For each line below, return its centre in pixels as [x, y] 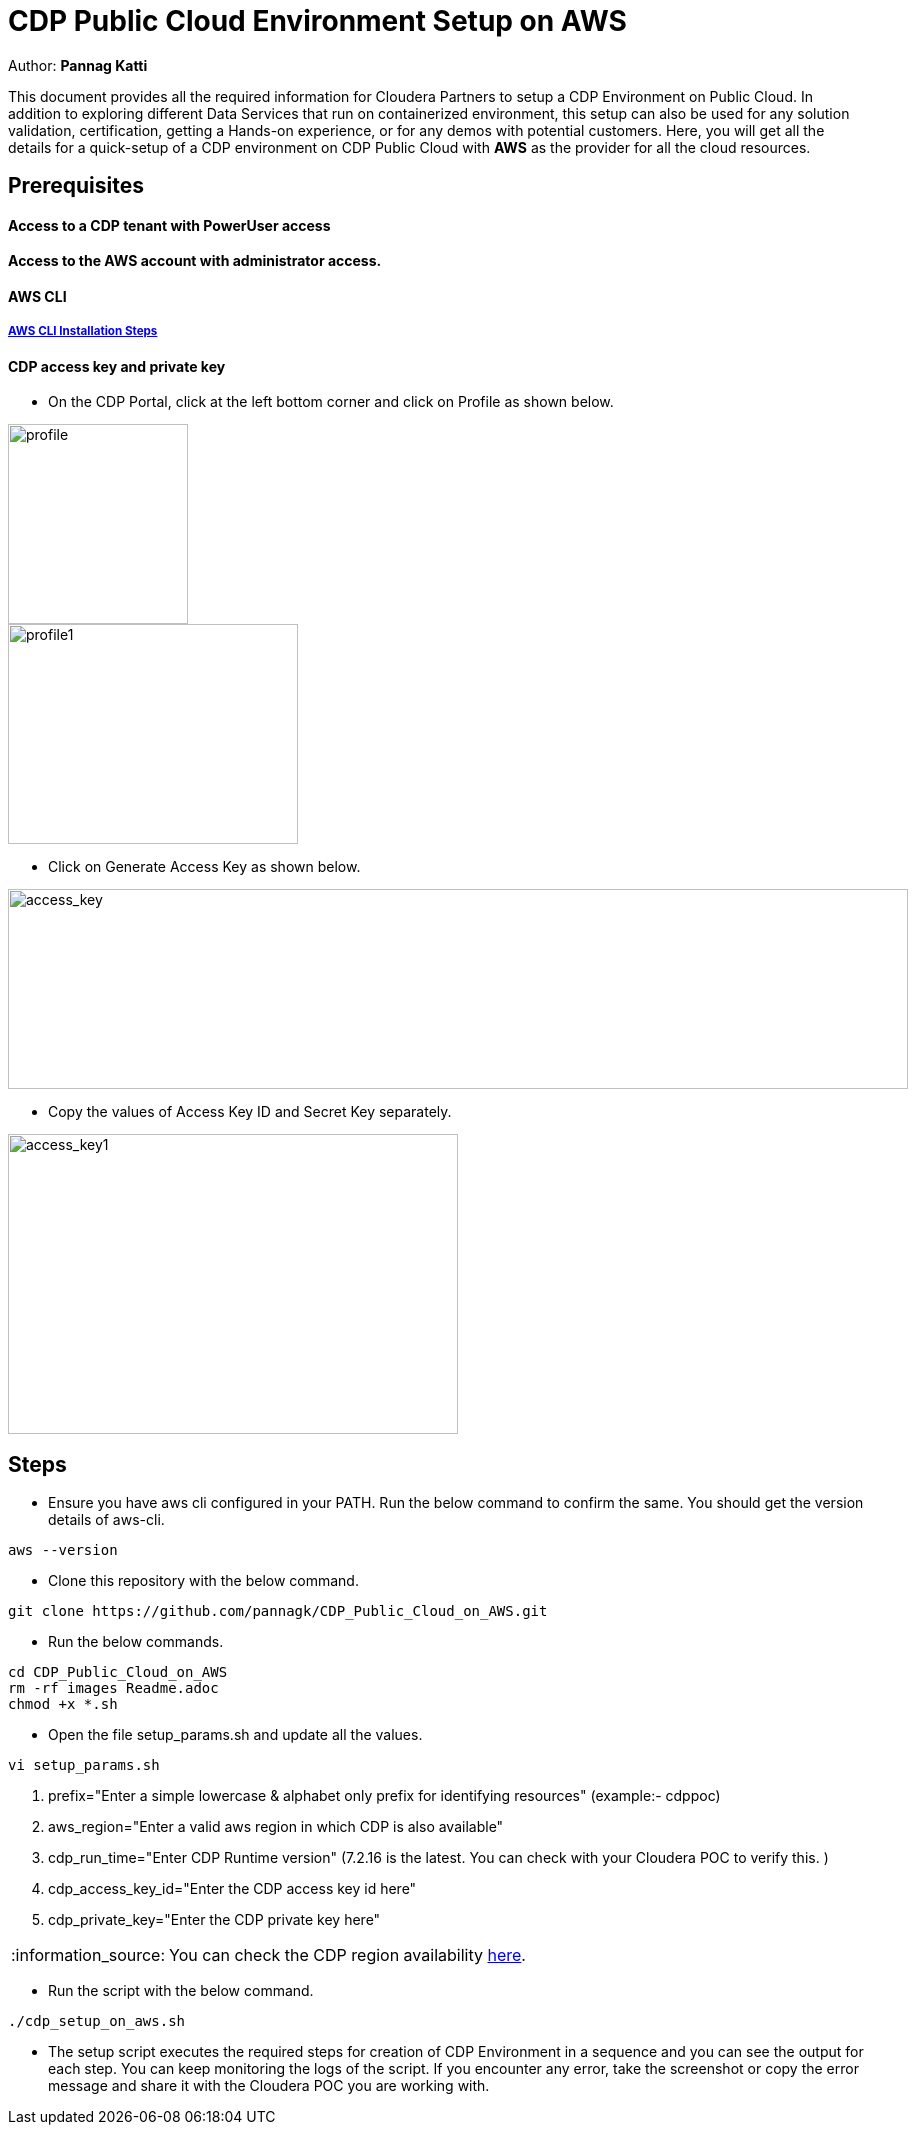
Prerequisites [76, 186]
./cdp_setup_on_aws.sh [97, 2021]
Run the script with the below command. [181, 1991]
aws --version [63, 1550]
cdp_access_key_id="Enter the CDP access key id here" [232, 1889]
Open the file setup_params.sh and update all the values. [235, 1735]
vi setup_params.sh [84, 1765]
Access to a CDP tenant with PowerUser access [169, 225]
